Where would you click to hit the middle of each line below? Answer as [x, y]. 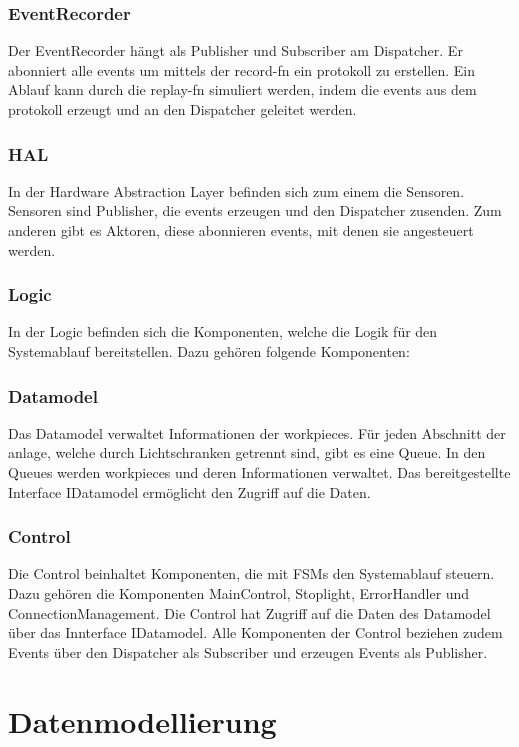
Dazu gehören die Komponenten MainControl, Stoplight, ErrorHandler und [239, 593]
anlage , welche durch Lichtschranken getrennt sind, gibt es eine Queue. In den [247, 452]
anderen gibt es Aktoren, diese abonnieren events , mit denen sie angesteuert [241, 230]
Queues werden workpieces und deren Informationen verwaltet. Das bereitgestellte [259, 472]
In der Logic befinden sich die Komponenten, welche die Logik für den [223, 331]
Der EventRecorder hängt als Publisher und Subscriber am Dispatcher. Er [235, 50]
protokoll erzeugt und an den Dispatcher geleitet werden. [182, 109]
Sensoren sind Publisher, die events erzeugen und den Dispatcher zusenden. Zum [255, 210]
